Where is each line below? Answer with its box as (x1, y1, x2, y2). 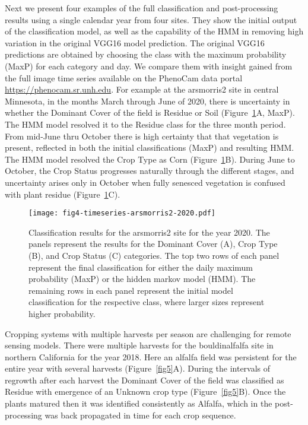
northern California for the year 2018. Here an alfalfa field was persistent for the (5, 350, 297, 363)
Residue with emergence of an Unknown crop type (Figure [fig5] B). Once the (5, 385, 286, 398)
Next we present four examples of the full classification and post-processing (5, 2, 278, 14)
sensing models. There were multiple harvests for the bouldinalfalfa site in (5, 339, 274, 351)
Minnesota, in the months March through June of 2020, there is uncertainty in (5, 94, 290, 107)
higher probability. (28, 307, 96, 319)
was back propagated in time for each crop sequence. (45, 408, 236, 421)
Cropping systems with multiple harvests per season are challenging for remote (5, 327, 291, 340)
